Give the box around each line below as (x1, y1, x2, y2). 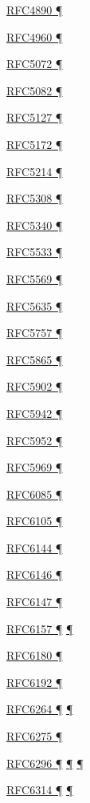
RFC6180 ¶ (6, 647, 63, 664)
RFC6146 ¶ (6, 566, 63, 583)
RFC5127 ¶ (6, 109, 63, 126)
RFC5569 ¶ (6, 270, 63, 287)
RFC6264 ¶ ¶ (6, 701, 73, 717)
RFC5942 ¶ (6, 404, 63, 421)
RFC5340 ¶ (6, 216, 63, 233)
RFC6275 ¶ (6, 728, 63, 745)
